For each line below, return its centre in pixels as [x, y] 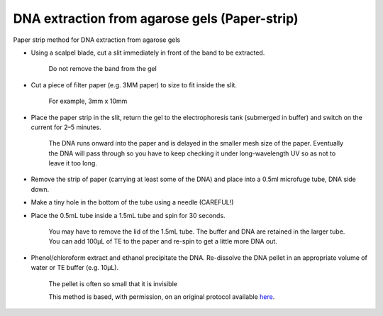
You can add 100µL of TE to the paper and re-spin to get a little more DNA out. [163, 241]
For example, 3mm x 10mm [88, 101]
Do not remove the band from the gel [103, 69]
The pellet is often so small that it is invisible [113, 283]
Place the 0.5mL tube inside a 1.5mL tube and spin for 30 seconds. [128, 215]
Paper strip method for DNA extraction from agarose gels [97, 40]
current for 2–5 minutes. [66, 127]
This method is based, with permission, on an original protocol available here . [162, 296]
